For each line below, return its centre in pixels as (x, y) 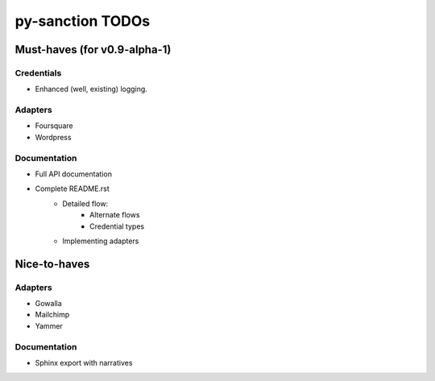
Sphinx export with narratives (84, 363)
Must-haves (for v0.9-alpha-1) (93, 50)
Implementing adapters (101, 241)
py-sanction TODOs (83, 21)
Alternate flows (115, 215)
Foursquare (54, 126)
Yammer (49, 325)
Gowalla (48, 304)
